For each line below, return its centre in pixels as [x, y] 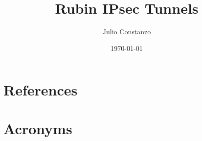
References [41, 90]
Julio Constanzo [127, 32]
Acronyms [38, 128]
